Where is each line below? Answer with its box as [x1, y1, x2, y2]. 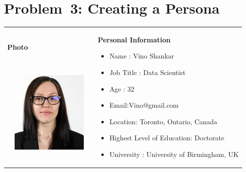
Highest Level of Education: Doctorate [109, 133, 225, 143]
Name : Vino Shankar [109, 51, 174, 61]
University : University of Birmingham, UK [109, 149, 239, 159]
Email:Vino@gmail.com [109, 100, 179, 110]
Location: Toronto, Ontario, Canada [109, 116, 217, 126]
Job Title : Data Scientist [109, 67, 186, 77]
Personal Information [97, 34, 171, 44]
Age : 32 [109, 83, 134, 94]
